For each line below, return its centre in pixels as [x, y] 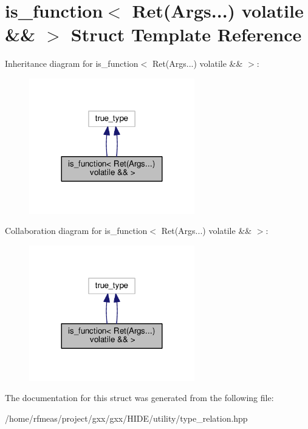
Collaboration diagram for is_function [76, 231]
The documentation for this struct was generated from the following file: [139, 398]
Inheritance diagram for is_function [72, 63]
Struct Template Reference [186, 34]
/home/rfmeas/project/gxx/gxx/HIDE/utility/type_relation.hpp [126, 418]
